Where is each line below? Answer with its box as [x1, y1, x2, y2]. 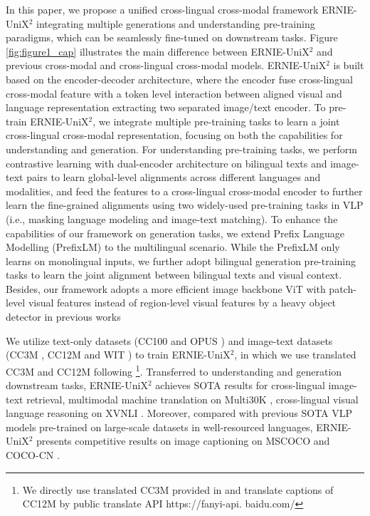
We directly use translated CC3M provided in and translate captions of [22, 482, 334, 497]
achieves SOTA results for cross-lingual [155, 378, 325, 393]
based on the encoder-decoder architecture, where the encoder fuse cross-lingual [6, 71, 353, 86]
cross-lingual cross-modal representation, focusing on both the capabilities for [6, 128, 343, 143]
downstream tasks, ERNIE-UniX [6, 378, 148, 393]
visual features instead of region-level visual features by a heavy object [28, 295, 337, 310]
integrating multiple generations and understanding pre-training [36, 16, 315, 31]
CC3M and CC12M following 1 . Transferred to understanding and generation [6, 361, 342, 378]
